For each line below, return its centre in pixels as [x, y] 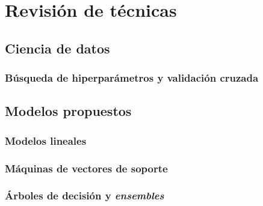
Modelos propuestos [68, 111]
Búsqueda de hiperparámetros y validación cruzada [132, 78]
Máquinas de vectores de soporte [86, 168]
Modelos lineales [46, 140]
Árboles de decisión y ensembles [85, 195]
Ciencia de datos [57, 48]
